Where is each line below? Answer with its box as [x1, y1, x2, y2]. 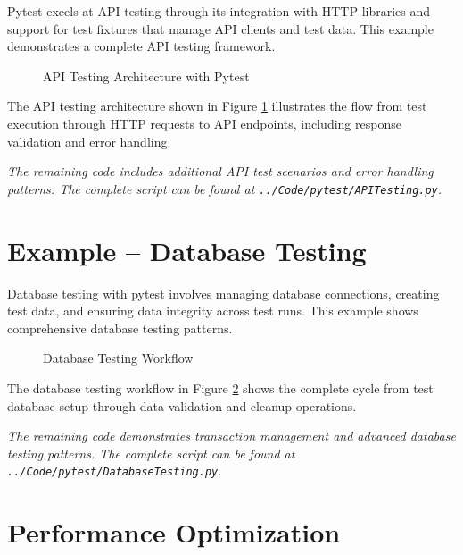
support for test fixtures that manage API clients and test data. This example [7, 19, 434, 38]
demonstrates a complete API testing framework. [7, 37, 276, 55]
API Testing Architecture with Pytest [43, 66, 250, 85]
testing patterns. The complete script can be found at [7, 443, 295, 462]
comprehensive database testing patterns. [7, 318, 233, 337]
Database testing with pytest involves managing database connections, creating [7, 283, 440, 302]
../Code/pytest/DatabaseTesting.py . [7, 461, 222, 480]
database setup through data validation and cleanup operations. [7, 396, 357, 415]
